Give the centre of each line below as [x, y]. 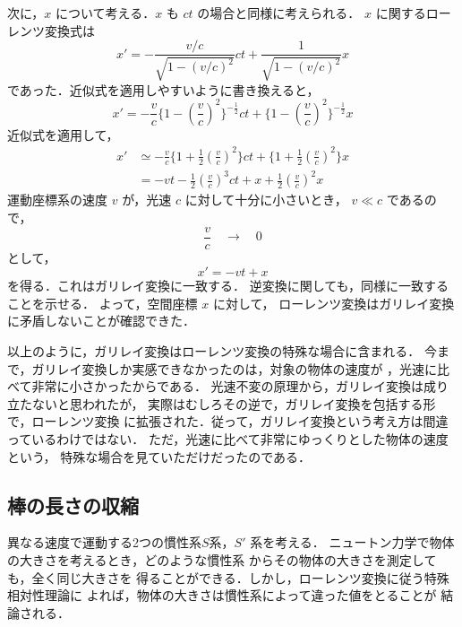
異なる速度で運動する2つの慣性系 [104, 542]
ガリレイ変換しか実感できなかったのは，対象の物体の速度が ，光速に [235, 368]
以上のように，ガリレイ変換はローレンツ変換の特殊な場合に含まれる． [214, 351]
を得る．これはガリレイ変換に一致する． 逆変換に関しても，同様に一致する [228, 286]
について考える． [105, 13]
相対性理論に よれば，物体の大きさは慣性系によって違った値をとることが [222, 595]
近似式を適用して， [63, 134]
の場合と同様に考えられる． [279, 13]
